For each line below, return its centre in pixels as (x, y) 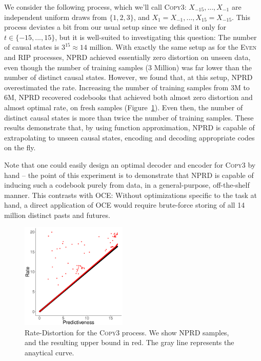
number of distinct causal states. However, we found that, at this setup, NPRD (128, 77)
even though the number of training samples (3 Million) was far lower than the (128, 67)
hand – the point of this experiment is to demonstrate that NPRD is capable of (129, 175)
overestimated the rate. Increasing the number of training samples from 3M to (127, 87)
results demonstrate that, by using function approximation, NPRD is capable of (129, 127)
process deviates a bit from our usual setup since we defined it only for (115, 27)
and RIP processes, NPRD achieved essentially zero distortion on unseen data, (127, 57)
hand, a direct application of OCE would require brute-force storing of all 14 (125, 205)
